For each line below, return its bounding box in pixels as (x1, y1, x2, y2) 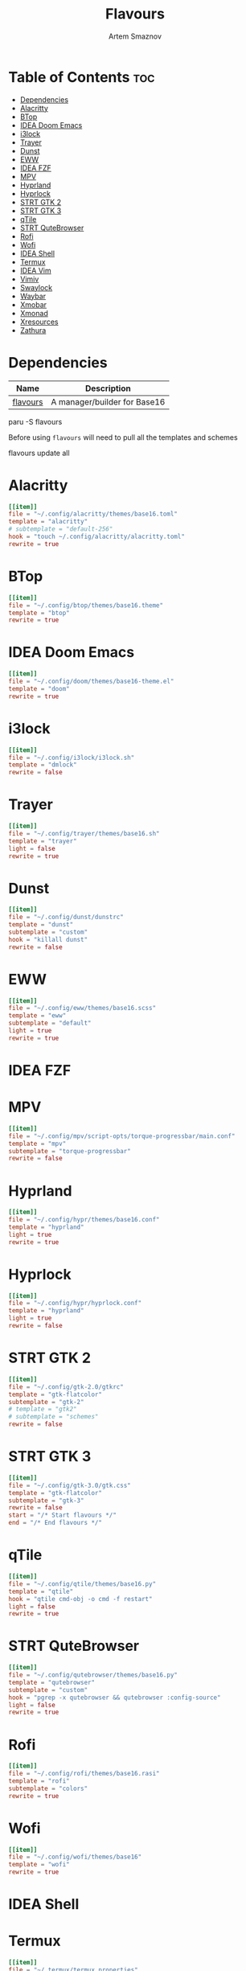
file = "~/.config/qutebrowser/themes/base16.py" (8, 1671, 178, 1679)
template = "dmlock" (8, 761, 78, 769)
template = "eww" (8, 1012, 67, 1020)
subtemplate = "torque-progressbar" (8, 1147, 131, 1155)
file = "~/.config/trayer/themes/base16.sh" (8, 829, 160, 837)
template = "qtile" (8, 1587, 74, 1595)
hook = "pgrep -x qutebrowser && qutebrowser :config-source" (8, 1694, 221, 1702)
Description (85, 383, 131, 394)
